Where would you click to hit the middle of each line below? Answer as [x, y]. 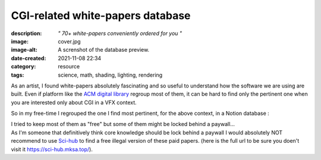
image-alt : [24, 50]
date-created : [29, 58]
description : [26, 33]
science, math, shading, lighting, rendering [110, 75]
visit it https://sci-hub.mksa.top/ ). [52, 149]
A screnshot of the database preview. [104, 50]
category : [23, 67]
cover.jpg [69, 41]
